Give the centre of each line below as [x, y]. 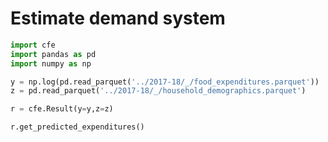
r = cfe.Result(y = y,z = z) [62, 109]
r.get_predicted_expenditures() [77, 127]
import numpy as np [51, 63]
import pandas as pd [53, 54]
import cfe [33, 45]
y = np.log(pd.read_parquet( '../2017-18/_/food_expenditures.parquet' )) [165, 82]
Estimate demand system [118, 18]
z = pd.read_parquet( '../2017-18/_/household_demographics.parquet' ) [158, 91]
